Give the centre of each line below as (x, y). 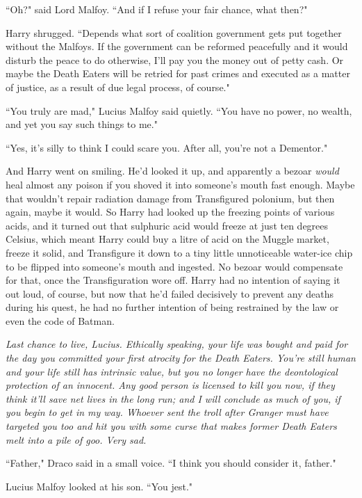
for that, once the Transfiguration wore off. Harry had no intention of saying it (173, 280)
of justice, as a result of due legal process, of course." (118, 87)
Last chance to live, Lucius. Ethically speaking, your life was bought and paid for (177, 344)
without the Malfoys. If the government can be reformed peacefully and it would (177, 46)
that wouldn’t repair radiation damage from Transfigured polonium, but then (170, 198)
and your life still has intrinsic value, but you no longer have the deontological (172, 371)
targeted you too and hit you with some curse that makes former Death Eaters (171, 426)
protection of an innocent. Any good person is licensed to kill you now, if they (170, 385)
